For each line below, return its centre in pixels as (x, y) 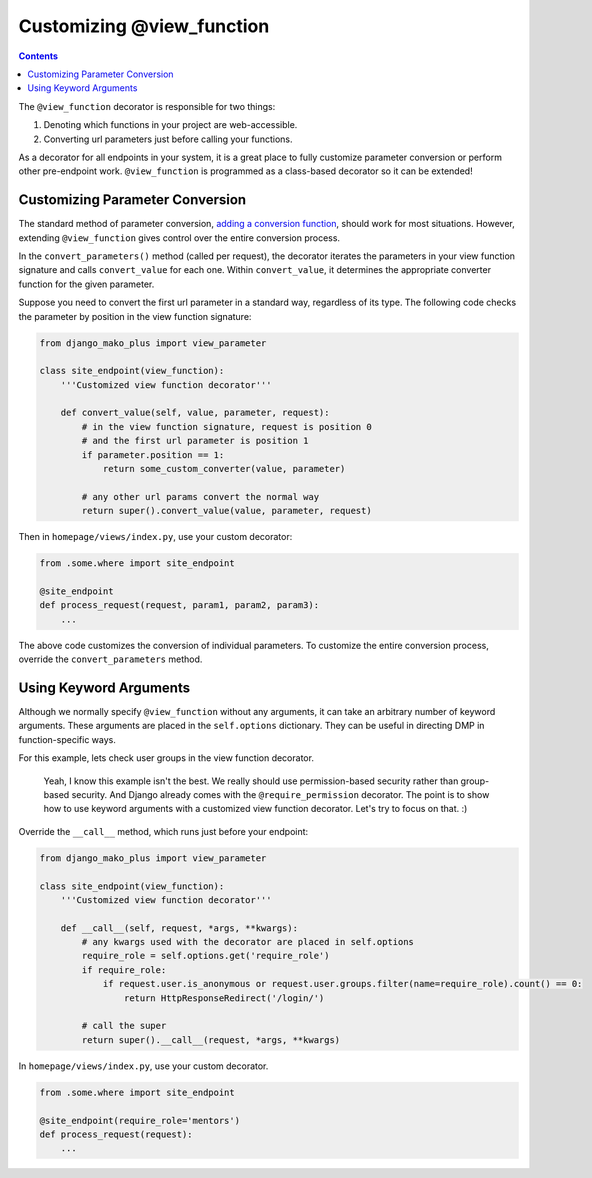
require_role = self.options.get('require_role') (205, 956)
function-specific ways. (67, 739)
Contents (38, 56)
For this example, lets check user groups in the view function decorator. (166, 758)
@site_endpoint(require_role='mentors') (139, 1120)
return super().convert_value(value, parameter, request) (226, 511)
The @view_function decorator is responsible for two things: (147, 106)
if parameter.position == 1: (153, 454)
